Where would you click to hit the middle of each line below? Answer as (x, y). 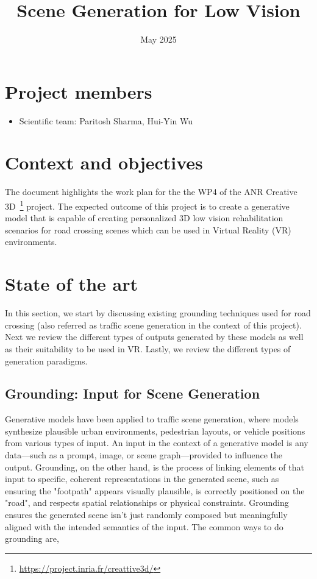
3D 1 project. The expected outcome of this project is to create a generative (147, 205)
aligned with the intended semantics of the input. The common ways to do (144, 526)
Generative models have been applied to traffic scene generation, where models (152, 419)
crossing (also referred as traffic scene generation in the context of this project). (153, 325)
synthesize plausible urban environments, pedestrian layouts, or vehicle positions (155, 431)
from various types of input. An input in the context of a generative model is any (157, 443)
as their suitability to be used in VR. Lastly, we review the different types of (148, 348)
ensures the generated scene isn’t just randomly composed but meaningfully (146, 515)
